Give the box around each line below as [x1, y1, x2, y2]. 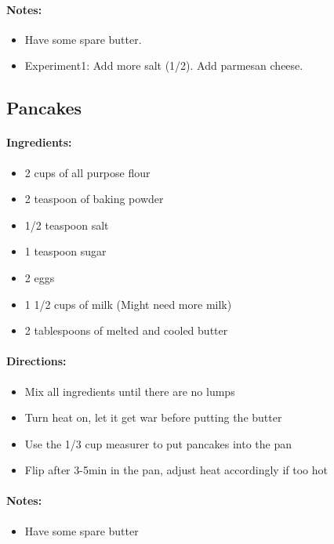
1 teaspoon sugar [24, 243, 107, 259]
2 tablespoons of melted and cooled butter [24, 322, 228, 339]
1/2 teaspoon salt [24, 216, 109, 233]
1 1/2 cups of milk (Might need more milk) [24, 296, 232, 312]
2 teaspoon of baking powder [24, 190, 164, 207]
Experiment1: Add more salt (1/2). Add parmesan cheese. [24, 57, 303, 74]
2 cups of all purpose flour [24, 164, 151, 180]
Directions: [6, 353, 67, 369]
